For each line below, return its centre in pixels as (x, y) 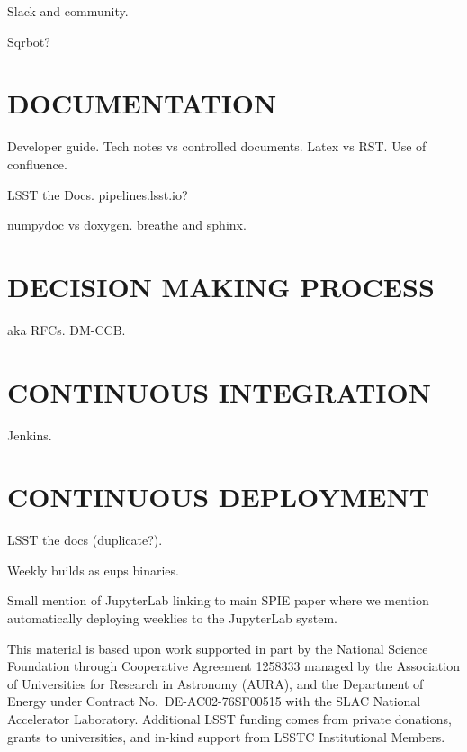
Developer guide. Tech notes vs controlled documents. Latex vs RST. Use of (217, 146)
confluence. (37, 163)
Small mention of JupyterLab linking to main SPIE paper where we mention (218, 600)
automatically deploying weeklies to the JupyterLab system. (172, 618)
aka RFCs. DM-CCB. (67, 329)
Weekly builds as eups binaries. (93, 570)
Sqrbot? (29, 41)
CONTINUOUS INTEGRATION (219, 391)
